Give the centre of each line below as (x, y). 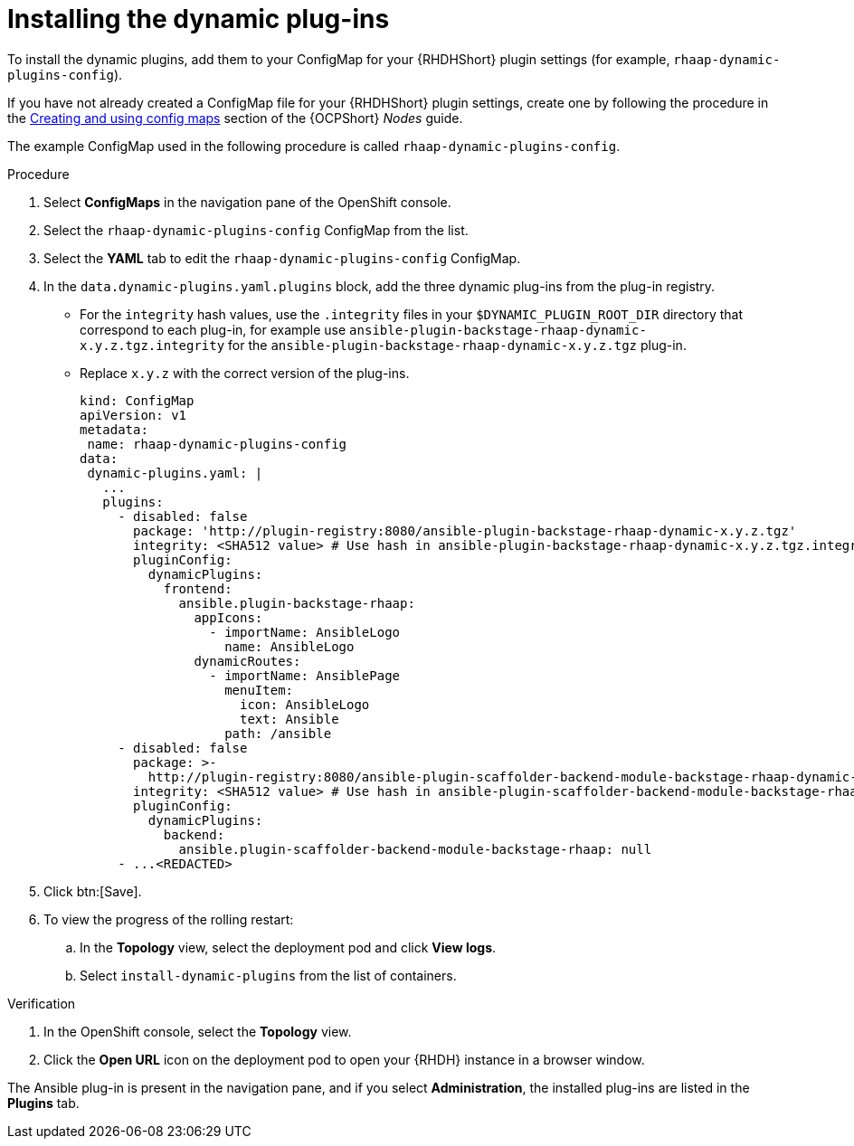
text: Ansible (289, 719)
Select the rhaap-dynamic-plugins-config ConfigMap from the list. (256, 230)
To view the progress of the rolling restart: (169, 919)
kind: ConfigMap (137, 400)
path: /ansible (278, 733)
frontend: (198, 588)
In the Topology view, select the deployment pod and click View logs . (288, 947)
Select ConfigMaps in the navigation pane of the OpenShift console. (247, 202)
